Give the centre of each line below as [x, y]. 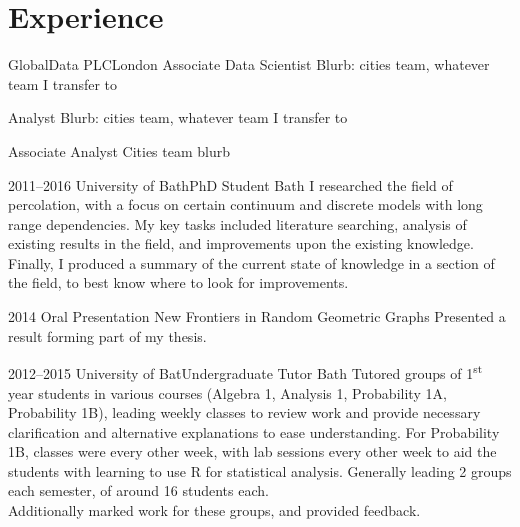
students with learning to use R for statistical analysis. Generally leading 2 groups [260, 470]
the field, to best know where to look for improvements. [178, 282]
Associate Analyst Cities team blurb [119, 150]
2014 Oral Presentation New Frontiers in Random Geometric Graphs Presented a [257, 316]
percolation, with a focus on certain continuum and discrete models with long [245, 204]
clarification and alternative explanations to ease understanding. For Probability [254, 431]
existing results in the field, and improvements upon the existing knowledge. [241, 243]
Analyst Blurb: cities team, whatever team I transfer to [178, 117]
